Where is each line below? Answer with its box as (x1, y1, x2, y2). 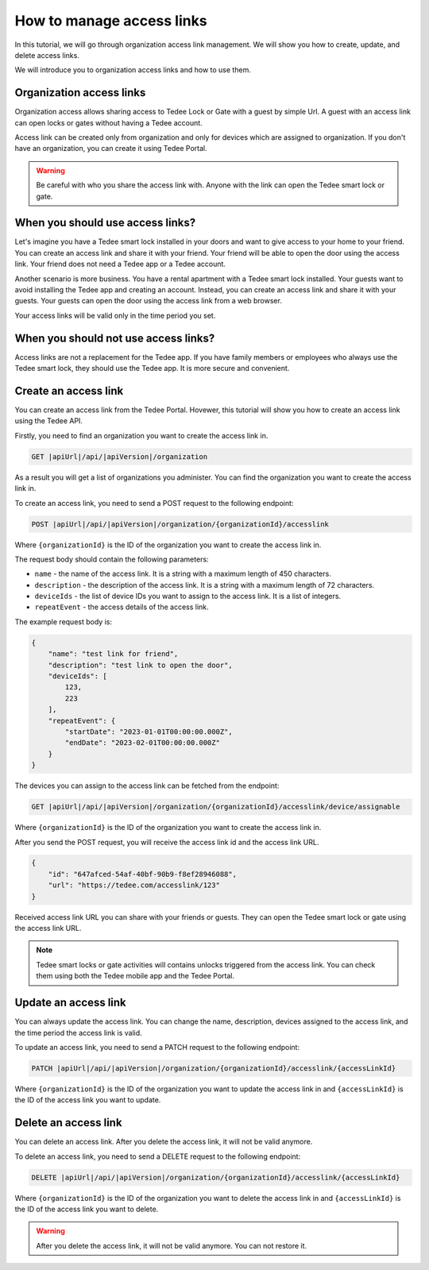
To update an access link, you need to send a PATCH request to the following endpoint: (14, 1042, 300, 1052)
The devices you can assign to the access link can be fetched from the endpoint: (14, 781, 280, 790)
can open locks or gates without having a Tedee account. (14, 118, 203, 127)
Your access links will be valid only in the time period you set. (14, 311, 216, 320)
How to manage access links (14, 12, 207, 29)
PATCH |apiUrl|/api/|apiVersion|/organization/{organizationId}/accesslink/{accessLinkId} (31, 1063, 396, 1072)
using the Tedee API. (14, 416, 83, 426)
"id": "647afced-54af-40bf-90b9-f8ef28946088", (48, 870, 238, 878)
